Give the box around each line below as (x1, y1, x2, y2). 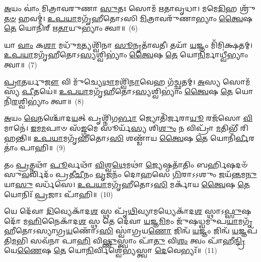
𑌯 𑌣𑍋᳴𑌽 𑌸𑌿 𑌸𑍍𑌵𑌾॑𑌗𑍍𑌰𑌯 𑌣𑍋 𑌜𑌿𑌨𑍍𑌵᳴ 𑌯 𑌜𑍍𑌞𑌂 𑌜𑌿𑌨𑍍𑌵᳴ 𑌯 (66, 225, 239, 236)
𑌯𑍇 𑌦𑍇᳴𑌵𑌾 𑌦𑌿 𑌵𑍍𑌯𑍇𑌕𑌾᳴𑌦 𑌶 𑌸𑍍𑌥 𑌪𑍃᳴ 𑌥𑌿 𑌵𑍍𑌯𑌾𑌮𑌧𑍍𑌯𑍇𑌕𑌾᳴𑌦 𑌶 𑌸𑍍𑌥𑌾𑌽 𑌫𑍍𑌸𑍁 (4, 206, 242, 216)
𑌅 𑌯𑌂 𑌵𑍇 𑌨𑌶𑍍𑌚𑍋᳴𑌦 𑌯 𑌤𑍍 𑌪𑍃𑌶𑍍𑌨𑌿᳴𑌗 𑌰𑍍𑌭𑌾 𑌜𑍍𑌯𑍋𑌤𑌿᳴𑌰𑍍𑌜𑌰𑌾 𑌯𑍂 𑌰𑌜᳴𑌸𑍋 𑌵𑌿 (4, 113, 253, 123)
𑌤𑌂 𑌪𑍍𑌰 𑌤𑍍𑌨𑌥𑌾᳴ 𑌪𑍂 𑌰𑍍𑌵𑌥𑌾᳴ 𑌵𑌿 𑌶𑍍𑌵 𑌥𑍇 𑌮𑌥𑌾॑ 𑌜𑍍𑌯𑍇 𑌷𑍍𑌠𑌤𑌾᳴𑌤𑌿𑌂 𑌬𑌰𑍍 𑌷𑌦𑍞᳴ (4, 159, 247, 169)
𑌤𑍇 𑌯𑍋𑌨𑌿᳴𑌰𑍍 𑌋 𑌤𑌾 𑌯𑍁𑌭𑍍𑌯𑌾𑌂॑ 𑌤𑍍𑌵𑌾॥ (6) (4, 23, 138, 33)
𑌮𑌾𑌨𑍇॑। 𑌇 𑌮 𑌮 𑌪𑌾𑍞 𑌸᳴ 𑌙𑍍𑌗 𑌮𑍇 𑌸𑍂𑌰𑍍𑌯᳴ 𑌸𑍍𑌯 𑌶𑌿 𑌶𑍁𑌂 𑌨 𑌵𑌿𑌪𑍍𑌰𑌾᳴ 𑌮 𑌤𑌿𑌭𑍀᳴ (4, 122, 238, 133)
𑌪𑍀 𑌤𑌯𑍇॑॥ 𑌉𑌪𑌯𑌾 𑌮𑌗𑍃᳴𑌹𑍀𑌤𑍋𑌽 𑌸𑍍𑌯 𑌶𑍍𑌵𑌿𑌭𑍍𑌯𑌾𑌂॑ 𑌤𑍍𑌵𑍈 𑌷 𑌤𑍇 (22, 86, 233, 97)
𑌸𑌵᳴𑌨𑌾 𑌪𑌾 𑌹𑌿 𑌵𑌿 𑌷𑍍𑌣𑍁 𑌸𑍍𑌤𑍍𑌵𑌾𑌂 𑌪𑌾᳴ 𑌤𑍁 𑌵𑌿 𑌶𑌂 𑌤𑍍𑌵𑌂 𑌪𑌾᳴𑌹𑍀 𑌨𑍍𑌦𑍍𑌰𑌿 (30, 235, 245, 245)
